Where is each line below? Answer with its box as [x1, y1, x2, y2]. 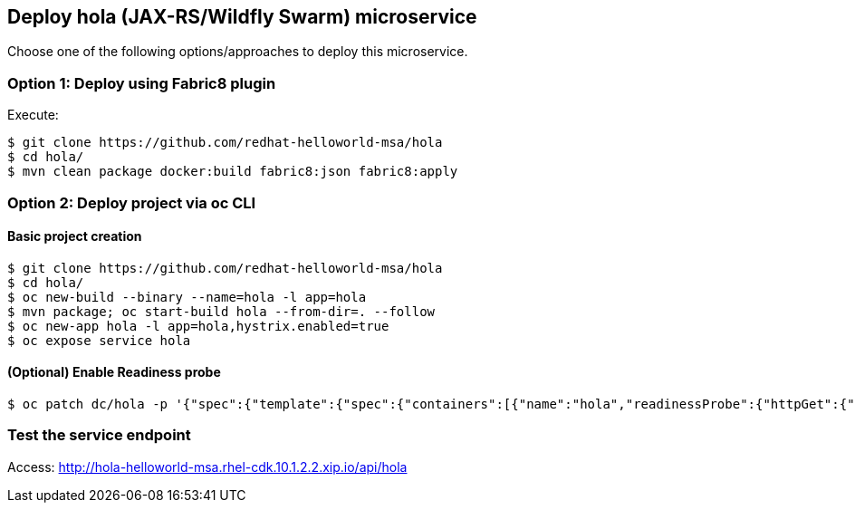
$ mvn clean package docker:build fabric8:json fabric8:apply [7, 164, 458, 179]
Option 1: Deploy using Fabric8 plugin [7, 73, 276, 92]
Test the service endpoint [7, 426, 191, 445]
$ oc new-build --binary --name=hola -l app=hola [7, 289, 367, 304]
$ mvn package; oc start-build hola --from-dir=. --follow [7, 303, 436, 319]
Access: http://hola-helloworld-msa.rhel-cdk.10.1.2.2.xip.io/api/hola [7, 458, 408, 475]
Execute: [7, 107, 59, 123]
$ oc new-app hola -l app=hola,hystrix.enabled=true [7, 318, 389, 333]
